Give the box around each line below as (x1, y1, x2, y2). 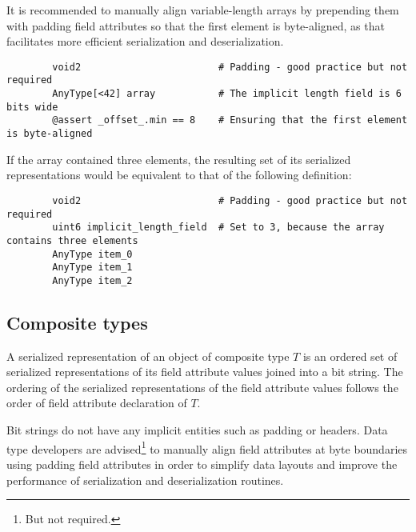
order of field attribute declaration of (6, 394, 187, 411)
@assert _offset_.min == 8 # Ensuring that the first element (52, 114, 408, 126)
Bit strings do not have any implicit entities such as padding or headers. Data (6, 422, 388, 438)
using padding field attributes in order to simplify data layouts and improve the (6, 455, 398, 472)
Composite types (6, 310, 148, 334)
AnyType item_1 (52, 262, 133, 274)
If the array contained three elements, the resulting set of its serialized (6, 150, 351, 167)
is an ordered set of (302, 347, 398, 364)
